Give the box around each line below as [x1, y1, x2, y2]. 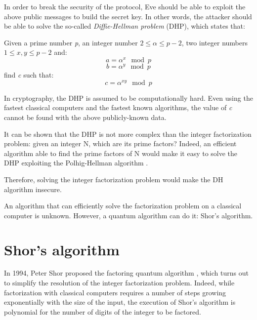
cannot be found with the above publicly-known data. [4, 112, 167, 122]
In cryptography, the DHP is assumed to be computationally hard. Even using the [4, 92, 253, 103]
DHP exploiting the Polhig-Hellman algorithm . [4, 158, 148, 168]
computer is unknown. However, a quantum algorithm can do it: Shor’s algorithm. [4, 210, 253, 220]
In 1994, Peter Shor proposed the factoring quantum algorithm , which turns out [4, 268, 249, 278]
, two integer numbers [181, 37, 248, 47]
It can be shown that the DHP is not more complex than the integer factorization [4, 128, 252, 139]
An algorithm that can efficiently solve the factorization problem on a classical [4, 200, 242, 211]
